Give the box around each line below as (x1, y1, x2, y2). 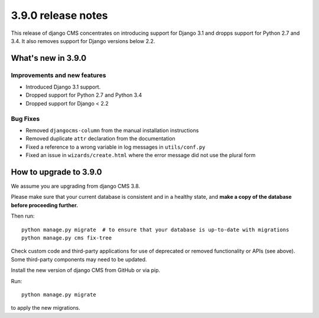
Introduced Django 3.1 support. (25, 83, 101, 91)
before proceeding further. (11, 201, 79, 209)
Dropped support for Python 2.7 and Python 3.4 (25, 91, 142, 99)
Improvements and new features (11, 71, 106, 79)
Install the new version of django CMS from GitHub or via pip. (11, 267, 161, 274)
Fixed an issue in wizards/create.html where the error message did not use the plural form (25, 152, 256, 159)
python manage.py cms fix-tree (21, 235, 112, 241)
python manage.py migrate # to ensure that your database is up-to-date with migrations (21, 226, 289, 233)
